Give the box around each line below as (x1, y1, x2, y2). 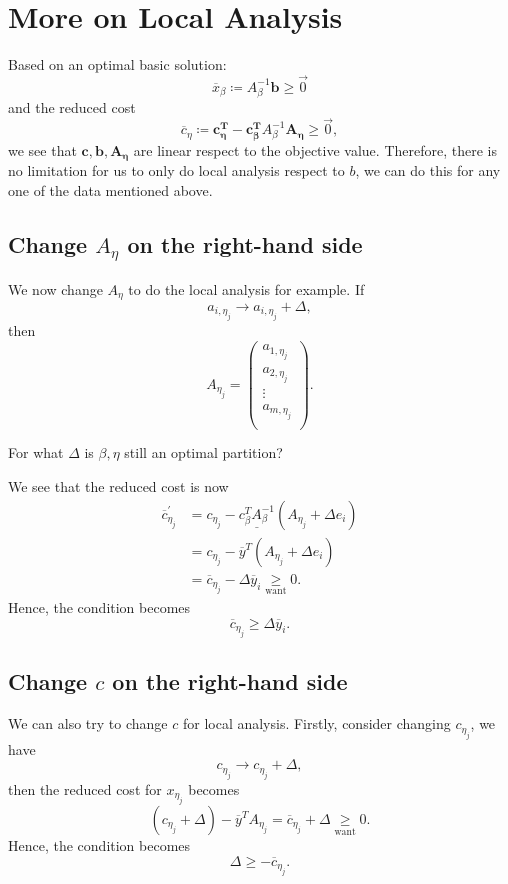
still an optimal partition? (124, 442, 283, 463)
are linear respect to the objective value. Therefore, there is (133, 139, 497, 160)
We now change (8, 278, 103, 299)
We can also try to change (8, 713, 168, 734)
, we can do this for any (355, 160, 501, 181)
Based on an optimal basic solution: (8, 54, 227, 75)
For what (8, 442, 64, 463)
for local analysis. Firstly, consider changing (182, 713, 451, 734)
